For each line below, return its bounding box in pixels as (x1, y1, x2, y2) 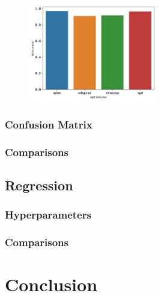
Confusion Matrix (5, 116, 93, 131)
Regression (5, 176, 73, 195)
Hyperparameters (5, 207, 91, 222)
